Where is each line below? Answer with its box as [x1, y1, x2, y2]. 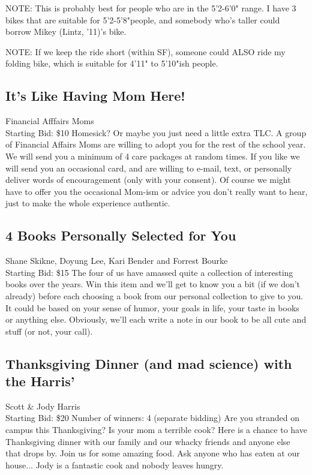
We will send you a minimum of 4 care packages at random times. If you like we [5, 149, 300, 162]
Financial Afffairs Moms [5, 115, 94, 127]
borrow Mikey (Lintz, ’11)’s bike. [5, 25, 127, 38]
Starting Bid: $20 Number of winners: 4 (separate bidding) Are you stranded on [5, 411, 299, 424]
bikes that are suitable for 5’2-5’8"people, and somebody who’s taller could [5, 13, 280, 26]
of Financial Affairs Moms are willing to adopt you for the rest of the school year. [5, 138, 306, 151]
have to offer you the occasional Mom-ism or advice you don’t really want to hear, [5, 185, 308, 197]
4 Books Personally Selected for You [5, 226, 236, 245]
